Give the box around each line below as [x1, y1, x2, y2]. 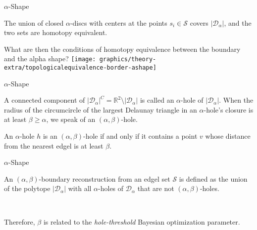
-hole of [181, 95, 204, 105]
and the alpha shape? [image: [4, 53, 96, 64]
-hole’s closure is [204, 104, 254, 115]
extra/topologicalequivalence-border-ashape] [4, 64, 156, 72]
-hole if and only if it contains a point [83, 131, 198, 141]
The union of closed [4, 17, 64, 28]
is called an [140, 95, 174, 105]
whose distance [205, 131, 251, 141]
